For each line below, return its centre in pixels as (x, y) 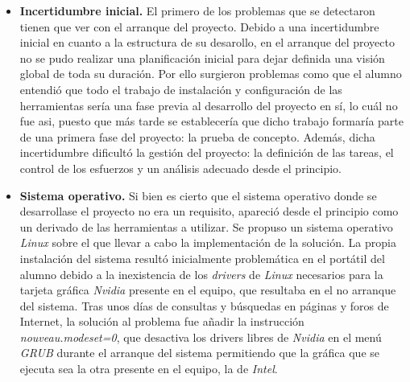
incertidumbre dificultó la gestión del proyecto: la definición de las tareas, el (207, 152)
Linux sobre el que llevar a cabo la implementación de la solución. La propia (208, 242)
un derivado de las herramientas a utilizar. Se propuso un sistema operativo (206, 226)
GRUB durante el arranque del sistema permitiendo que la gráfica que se (199, 353)
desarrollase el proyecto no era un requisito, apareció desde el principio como (209, 211)
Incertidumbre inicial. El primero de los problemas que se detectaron (197, 10)
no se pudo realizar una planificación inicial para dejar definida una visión (202, 58)
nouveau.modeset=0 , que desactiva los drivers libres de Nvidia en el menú (201, 337)
